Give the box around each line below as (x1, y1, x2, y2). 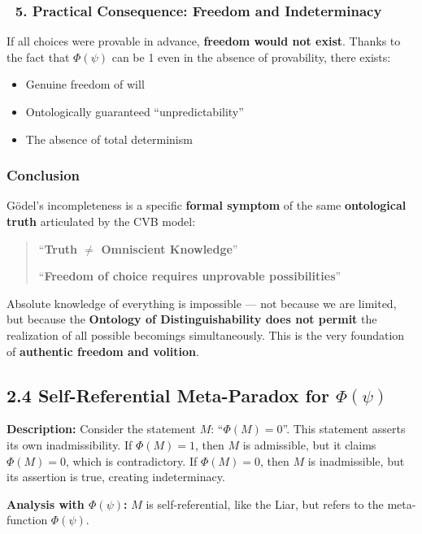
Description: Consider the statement (7, 420, 197, 437)
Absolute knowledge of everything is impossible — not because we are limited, (7, 294, 397, 311)
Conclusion (7, 165, 80, 185)
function (7, 511, 48, 528)
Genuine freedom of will (25, 76, 145, 93)
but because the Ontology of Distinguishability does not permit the (7, 310, 377, 328)
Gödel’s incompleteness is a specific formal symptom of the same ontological (7, 197, 407, 214)
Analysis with (7, 495, 85, 512)
